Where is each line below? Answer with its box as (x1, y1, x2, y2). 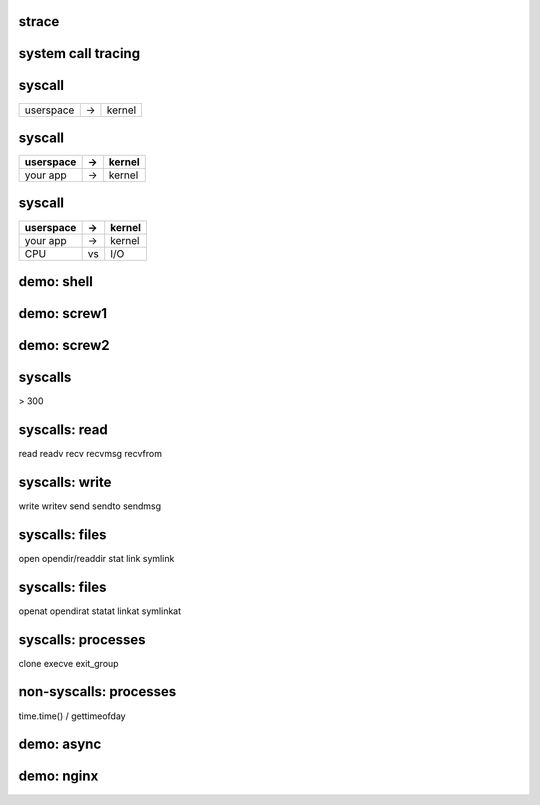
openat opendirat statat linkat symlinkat (18, 605, 182, 617)
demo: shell (18, 273, 94, 290)
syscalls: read (18, 421, 109, 438)
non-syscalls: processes (18, 683, 177, 700)
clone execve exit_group (18, 657, 119, 669)
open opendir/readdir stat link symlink (18, 552, 175, 564)
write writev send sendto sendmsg (18, 500, 162, 512)
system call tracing (18, 45, 140, 62)
